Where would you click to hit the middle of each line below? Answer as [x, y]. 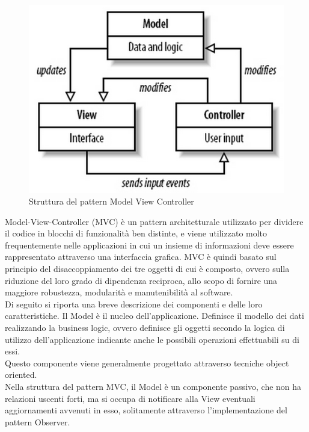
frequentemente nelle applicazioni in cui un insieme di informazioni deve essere [149, 245]
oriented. [21, 375]
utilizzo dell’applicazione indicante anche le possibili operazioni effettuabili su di [152, 339]
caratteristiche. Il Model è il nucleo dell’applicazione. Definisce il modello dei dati [154, 316]
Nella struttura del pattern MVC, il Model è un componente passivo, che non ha [153, 386]
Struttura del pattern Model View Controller [112, 201]
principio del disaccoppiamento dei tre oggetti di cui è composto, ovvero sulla [147, 269]
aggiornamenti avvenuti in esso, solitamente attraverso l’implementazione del [146, 410]
